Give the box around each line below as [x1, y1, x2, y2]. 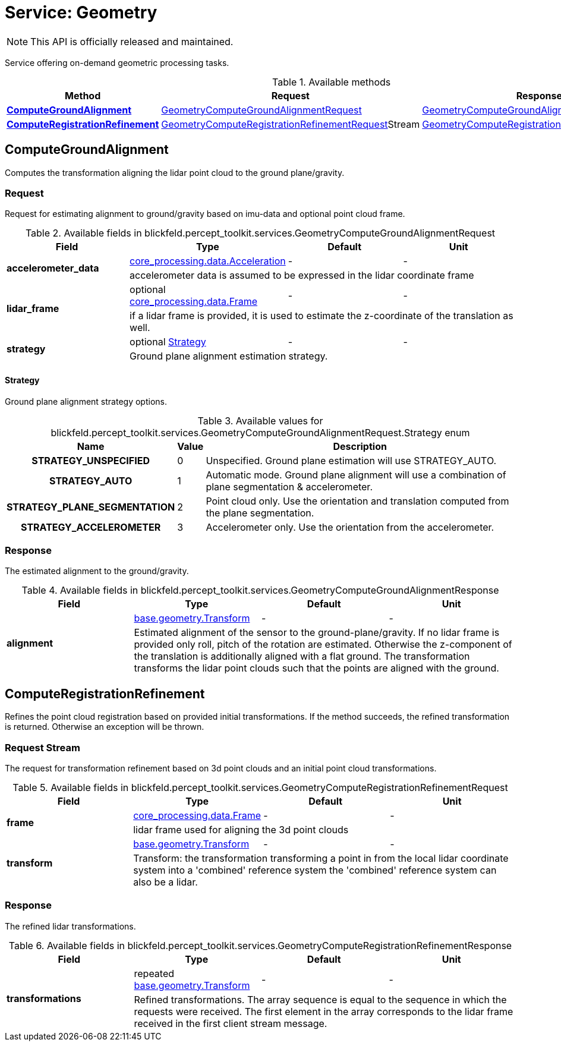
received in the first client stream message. [134, 1017, 327, 1029]
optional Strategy [130, 336, 206, 348]
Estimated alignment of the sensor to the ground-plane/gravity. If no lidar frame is [134, 626, 500, 639]
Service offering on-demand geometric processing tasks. [5, 57, 229, 68]
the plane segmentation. [206, 506, 314, 519]
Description [333, 440, 387, 452]
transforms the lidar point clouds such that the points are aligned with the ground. [134, 662, 499, 675]
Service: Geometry [5, 2, 157, 23]
